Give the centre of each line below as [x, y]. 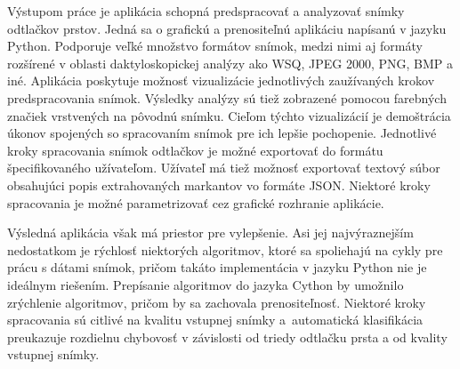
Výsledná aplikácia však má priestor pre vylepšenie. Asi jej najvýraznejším [210, 233]
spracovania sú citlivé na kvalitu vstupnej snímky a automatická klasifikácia [215, 320]
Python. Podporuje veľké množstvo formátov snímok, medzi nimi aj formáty [215, 46]
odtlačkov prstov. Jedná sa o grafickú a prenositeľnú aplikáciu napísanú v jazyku [227, 28]
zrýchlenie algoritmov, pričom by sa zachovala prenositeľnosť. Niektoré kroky [217, 302]
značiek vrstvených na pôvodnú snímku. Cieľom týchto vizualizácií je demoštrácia [229, 115]
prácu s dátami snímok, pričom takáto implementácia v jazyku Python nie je [217, 267]
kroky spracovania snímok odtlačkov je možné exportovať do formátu [195, 150]
